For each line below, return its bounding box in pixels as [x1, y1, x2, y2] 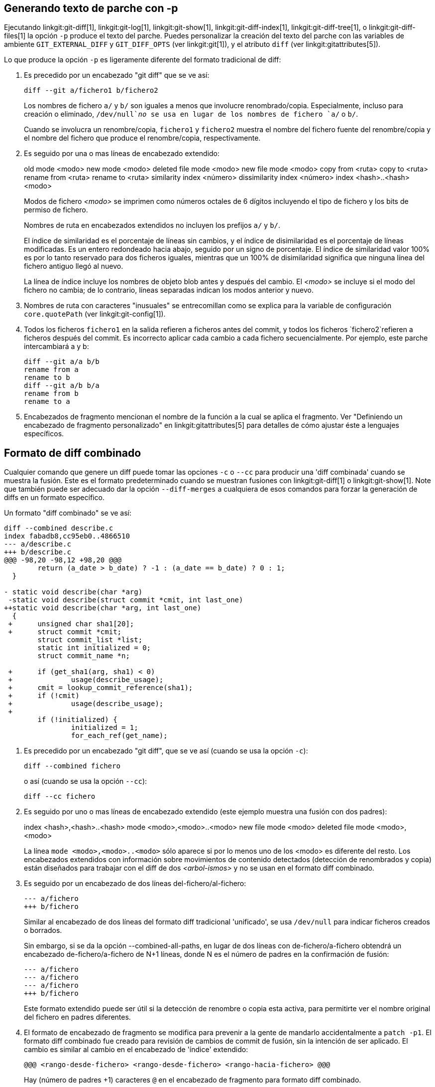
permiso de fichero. [24, 205, 88, 214]
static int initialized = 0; [37, 644, 151, 652]
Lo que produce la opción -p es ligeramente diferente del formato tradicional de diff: [4, 55, 281, 64]
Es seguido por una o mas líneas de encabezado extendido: [24, 149, 220, 158]
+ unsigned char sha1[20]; [8, 620, 134, 628]
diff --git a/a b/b [24, 358, 100, 366]
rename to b [24, 373, 70, 382]
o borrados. [24, 926, 62, 935]
